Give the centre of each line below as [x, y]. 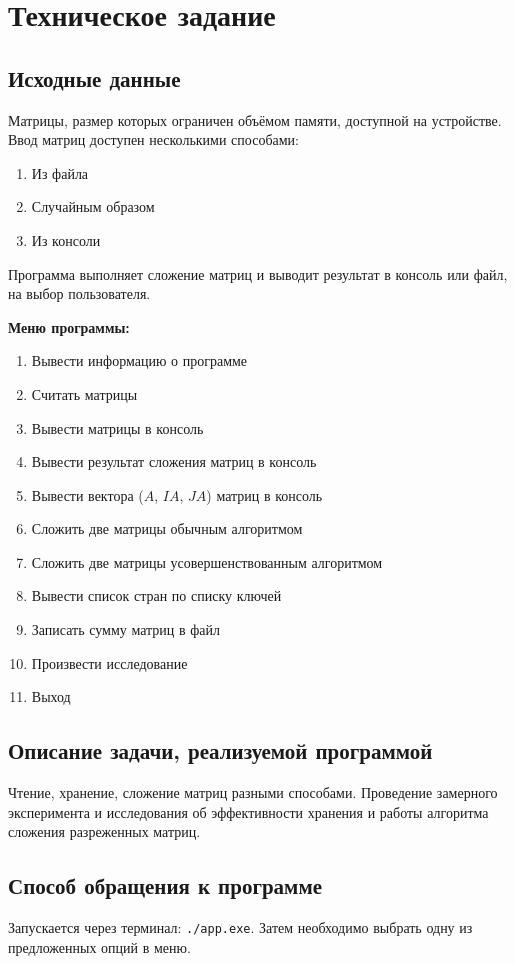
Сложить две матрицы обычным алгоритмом [167, 528]
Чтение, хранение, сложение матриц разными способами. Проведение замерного [253, 792]
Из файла [60, 172]
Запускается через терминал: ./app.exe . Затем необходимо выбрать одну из [240, 927]
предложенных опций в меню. [99, 946]
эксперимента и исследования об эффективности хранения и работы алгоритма [248, 811]
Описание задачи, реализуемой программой [220, 750]
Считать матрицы [84, 393]
